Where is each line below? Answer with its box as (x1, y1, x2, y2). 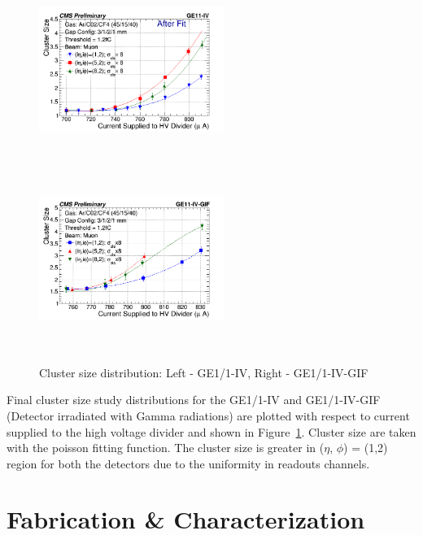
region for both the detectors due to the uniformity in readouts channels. (7, 455, 370, 472)
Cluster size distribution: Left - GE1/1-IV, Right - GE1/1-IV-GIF (39, 363, 368, 381)
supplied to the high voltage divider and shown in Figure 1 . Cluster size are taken (7, 423, 416, 440)
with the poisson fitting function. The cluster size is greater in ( (7, 439, 325, 456)
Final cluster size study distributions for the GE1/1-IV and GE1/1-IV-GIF (7, 391, 381, 408)
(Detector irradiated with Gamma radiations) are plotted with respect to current (7, 407, 410, 424)
